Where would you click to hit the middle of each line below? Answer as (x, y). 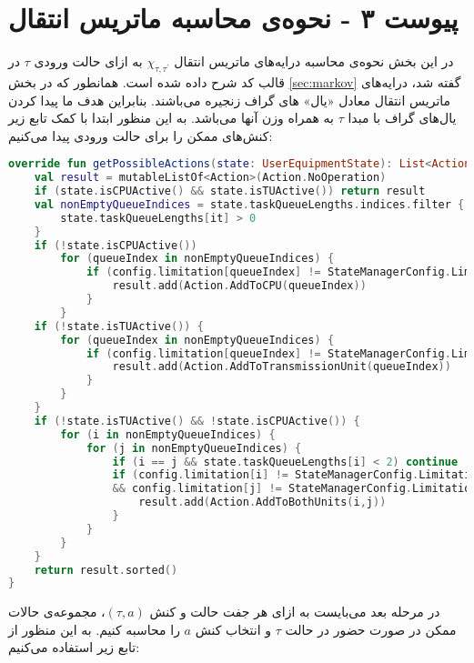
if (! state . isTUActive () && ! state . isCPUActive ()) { (197, 421)
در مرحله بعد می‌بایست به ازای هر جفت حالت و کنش (295, 612)
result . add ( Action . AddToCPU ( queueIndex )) (239, 286)
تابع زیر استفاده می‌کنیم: (74, 647)
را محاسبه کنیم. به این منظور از (94, 629)
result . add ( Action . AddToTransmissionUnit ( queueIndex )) (282, 367)
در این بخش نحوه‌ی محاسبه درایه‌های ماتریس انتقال (314, 61)
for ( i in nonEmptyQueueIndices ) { (168, 434)
